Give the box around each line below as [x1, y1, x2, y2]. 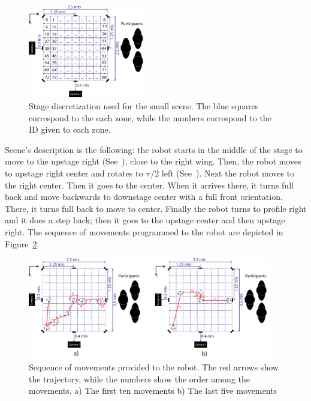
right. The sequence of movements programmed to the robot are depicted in [5, 225, 283, 238]
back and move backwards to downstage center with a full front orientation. [5, 190, 283, 203]
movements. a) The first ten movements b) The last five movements [29, 384, 277, 397]
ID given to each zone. [29, 123, 111, 136]
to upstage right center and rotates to [5, 167, 143, 179]
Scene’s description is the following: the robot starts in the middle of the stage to [5, 143, 303, 155]
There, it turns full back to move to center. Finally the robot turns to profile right [5, 202, 307, 214]
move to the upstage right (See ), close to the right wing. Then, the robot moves [5, 155, 301, 167]
